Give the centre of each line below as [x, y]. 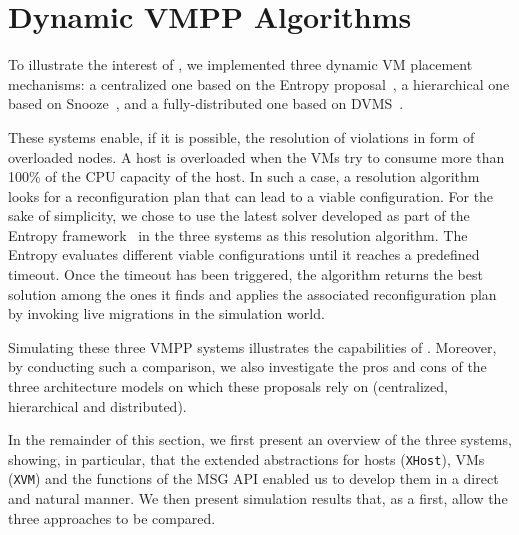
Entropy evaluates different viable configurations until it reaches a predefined [244, 254]
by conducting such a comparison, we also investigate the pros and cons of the [247, 366]
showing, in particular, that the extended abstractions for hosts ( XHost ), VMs [246, 458]
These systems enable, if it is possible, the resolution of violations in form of [241, 136]
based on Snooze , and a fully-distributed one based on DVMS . [206, 103]
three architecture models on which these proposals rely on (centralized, [228, 386]
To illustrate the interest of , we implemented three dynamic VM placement [240, 64]
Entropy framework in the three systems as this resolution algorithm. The [238, 234]
